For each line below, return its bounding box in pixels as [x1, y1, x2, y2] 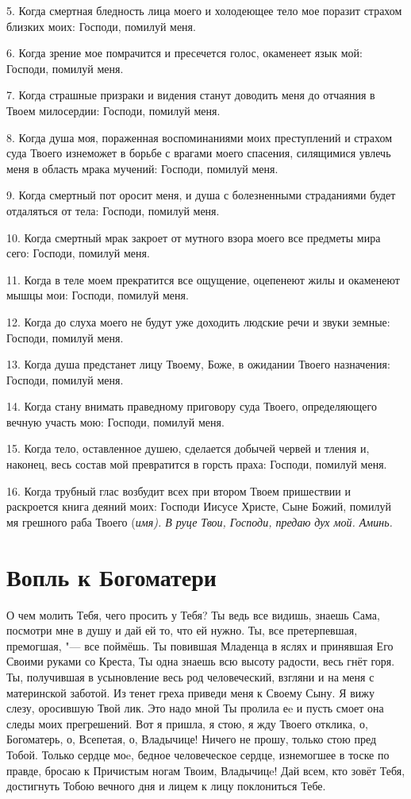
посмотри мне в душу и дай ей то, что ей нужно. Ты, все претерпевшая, [6, 622, 358, 639]
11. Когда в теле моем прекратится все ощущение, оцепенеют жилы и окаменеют [6, 271, 400, 288]
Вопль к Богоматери [6, 560, 217, 592]
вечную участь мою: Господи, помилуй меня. [6, 413, 225, 430]
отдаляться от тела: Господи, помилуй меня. [6, 202, 220, 218]
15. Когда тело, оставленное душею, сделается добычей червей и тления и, [6, 440, 370, 457]
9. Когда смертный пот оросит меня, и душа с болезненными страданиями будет [6, 187, 396, 203]
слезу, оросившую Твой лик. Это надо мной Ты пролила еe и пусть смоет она [6, 700, 384, 716]
